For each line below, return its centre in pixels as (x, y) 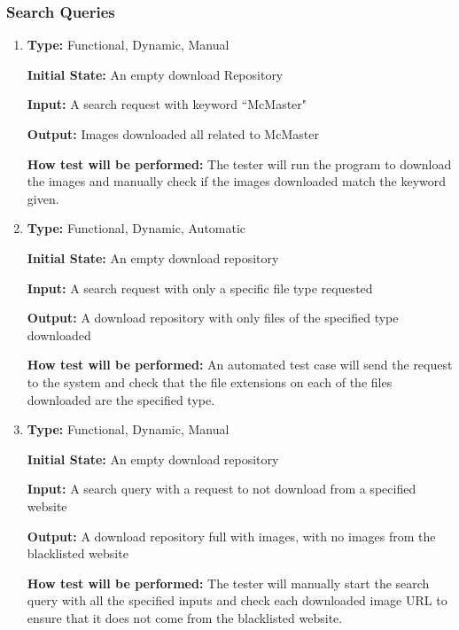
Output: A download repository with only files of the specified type (213, 318)
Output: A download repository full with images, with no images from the (231, 536)
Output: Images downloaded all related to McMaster (173, 134)
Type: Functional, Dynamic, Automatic (136, 228)
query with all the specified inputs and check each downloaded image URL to (237, 600)
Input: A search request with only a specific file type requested (200, 288)
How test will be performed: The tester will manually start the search (228, 583)
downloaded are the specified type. (121, 399)
